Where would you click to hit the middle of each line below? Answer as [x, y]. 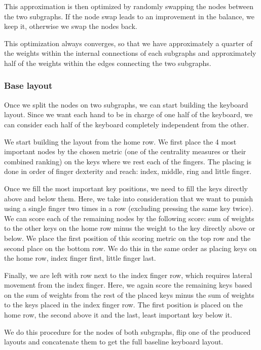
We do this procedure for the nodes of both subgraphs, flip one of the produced [127, 331]
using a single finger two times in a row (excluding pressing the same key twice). [129, 208]
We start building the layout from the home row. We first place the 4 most [120, 141]
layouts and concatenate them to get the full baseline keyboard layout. [114, 342]
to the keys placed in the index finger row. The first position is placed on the [123, 305]
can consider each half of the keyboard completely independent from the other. [126, 124]
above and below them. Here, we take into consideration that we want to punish [128, 198]
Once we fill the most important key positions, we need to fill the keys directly [126, 188]
